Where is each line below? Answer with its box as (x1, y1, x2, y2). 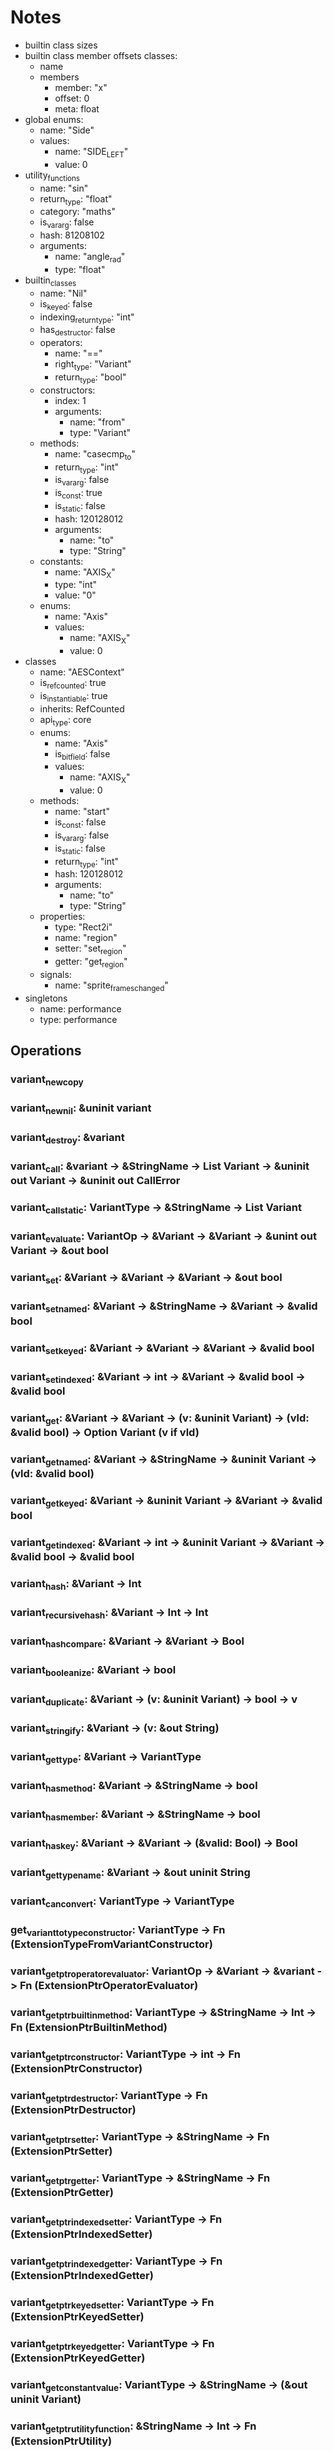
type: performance (39, 1013, 118, 1025)
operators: (39, 337, 83, 349)
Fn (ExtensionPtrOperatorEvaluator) (19, 1979, 199, 1993)
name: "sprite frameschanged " (54, 979, 169, 993)
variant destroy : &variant (10, 1130, 125, 1146)
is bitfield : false (54, 747, 111, 762)
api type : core (39, 713, 92, 728)
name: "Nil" (39, 287, 88, 299)
